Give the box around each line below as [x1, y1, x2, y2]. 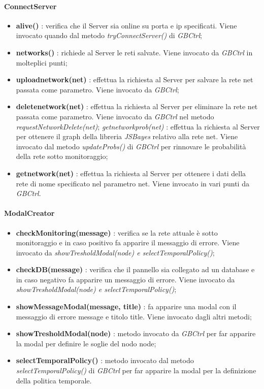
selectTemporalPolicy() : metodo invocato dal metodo [16, 355, 194, 366]
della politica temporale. [16, 375, 92, 385]
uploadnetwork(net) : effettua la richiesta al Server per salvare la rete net [16, 74, 253, 85]
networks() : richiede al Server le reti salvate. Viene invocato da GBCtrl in [16, 47, 253, 57]
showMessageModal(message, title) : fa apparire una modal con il [16, 301, 237, 312]
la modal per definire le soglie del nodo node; [16, 338, 156, 348]
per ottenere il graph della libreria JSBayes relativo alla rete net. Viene [16, 131, 238, 142]
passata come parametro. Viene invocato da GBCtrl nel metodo [16, 111, 214, 121]
